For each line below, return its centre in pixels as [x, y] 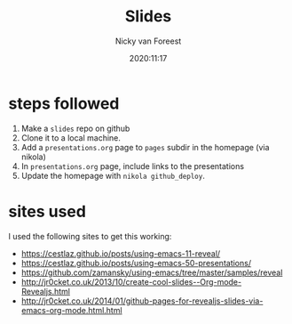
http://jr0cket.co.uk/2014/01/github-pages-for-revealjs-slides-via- [142, 301]
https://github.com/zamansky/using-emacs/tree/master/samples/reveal [152, 272]
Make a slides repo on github [75, 128]
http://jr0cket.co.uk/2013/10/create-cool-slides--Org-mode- [131, 281]
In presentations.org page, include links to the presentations [133, 166]
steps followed [64, 103]
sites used [47, 211]
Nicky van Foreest [148, 41]
